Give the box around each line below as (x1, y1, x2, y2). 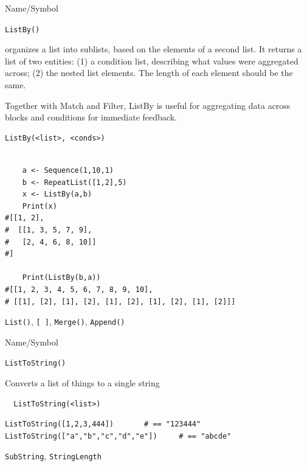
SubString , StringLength (5, 450, 102, 462)
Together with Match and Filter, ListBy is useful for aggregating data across (5, 99, 291, 111)
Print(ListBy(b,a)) (22, 273, 101, 282)
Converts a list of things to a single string (5, 377, 160, 389)
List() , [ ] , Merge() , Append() (5, 315, 125, 328)
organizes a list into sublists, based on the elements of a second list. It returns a (5, 43, 302, 55)
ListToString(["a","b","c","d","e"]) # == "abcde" (5, 431, 232, 440)
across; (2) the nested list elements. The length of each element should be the (5, 66, 293, 79)
